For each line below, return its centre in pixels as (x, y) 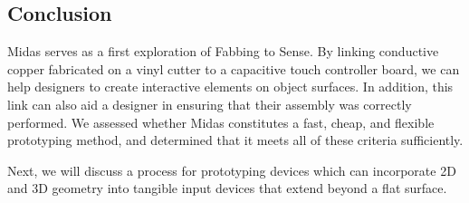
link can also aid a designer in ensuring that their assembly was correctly (210, 104)
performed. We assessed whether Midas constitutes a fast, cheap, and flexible (221, 122)
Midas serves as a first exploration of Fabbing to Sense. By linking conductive (223, 51)
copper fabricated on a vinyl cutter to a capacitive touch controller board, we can (234, 68)
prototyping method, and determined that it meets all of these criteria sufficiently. (235, 140)
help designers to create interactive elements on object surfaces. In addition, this (230, 87)
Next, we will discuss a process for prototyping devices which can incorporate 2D (232, 170)
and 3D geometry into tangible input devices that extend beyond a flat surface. (227, 188)
